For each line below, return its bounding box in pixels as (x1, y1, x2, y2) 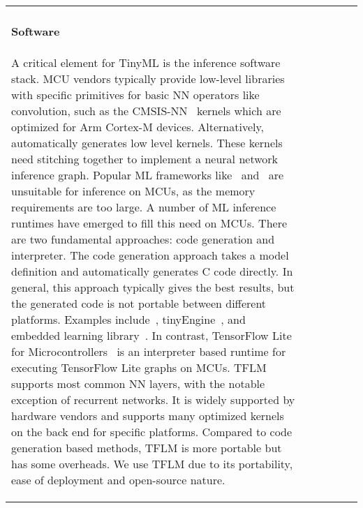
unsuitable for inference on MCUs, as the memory (11, 182, 255, 199)
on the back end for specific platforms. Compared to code (11, 423, 292, 440)
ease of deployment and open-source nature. (11, 471, 225, 488)
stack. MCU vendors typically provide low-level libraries (11, 70, 285, 87)
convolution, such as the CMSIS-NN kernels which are (11, 102, 281, 119)
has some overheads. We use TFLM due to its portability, (11, 455, 293, 472)
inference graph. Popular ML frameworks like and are (11, 166, 284, 183)
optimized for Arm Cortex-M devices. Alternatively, (11, 118, 265, 135)
